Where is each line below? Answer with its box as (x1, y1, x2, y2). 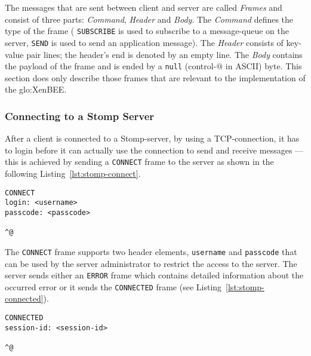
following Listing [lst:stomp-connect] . (5, 167, 141, 179)
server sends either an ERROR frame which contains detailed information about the (5, 269, 304, 281)
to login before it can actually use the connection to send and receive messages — (5, 143, 304, 156)
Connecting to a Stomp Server (5, 108, 155, 123)
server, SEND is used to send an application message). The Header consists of (5, 36, 284, 48)
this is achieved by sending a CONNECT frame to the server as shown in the (5, 155, 274, 168)
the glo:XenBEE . (5, 83, 67, 96)
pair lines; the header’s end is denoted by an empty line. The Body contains (26, 48, 303, 60)
